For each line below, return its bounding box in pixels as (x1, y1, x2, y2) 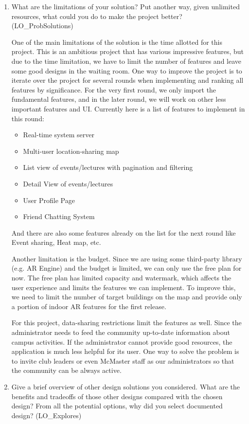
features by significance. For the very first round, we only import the (11, 84, 216, 94)
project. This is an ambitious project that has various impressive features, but (11, 46, 244, 56)
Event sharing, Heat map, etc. (11, 237, 101, 247)
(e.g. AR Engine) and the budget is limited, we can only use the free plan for (11, 263, 242, 273)
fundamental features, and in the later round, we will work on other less (11, 94, 226, 104)
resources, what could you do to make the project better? (11, 11, 182, 21)
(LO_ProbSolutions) (11, 20, 73, 31)
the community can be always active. (11, 365, 122, 375)
